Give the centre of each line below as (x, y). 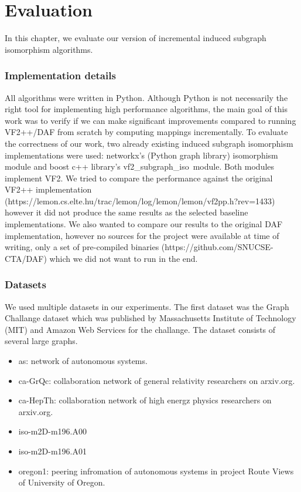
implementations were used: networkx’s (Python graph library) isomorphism (141, 155)
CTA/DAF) (26, 258)
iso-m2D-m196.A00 (52, 431)
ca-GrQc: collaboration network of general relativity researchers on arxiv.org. (157, 380)
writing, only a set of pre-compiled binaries (82, 247)
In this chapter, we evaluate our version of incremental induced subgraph (136, 38)
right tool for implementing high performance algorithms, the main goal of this (146, 109)
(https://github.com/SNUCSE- (217, 247)
